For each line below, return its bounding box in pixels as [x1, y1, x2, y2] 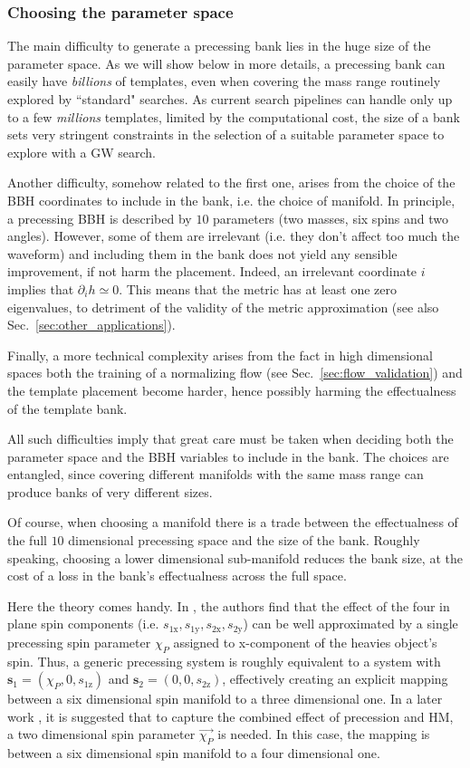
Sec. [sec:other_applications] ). [7, 315, 176, 334]
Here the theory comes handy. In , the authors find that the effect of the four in [7, 596, 450, 615]
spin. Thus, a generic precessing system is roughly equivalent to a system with [7, 651, 441, 670]
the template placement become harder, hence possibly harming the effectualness [7, 380, 456, 399]
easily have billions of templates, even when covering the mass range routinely [7, 72, 441, 91]
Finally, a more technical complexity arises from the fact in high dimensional [7, 345, 433, 364]
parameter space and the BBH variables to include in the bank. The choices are [7, 446, 449, 466]
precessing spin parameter [7, 632, 151, 651]
